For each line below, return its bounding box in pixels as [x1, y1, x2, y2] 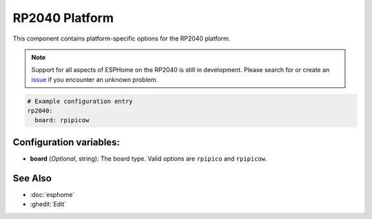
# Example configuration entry [27, 97, 134, 105]
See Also [12, 172, 52, 184]
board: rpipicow [34, 117, 90, 124]
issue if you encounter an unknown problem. [31, 76, 158, 84]
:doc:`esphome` [30, 190, 75, 198]
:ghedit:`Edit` [30, 200, 67, 209]
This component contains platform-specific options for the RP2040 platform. [12, 34, 231, 43]
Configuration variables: [12, 136, 121, 148]
